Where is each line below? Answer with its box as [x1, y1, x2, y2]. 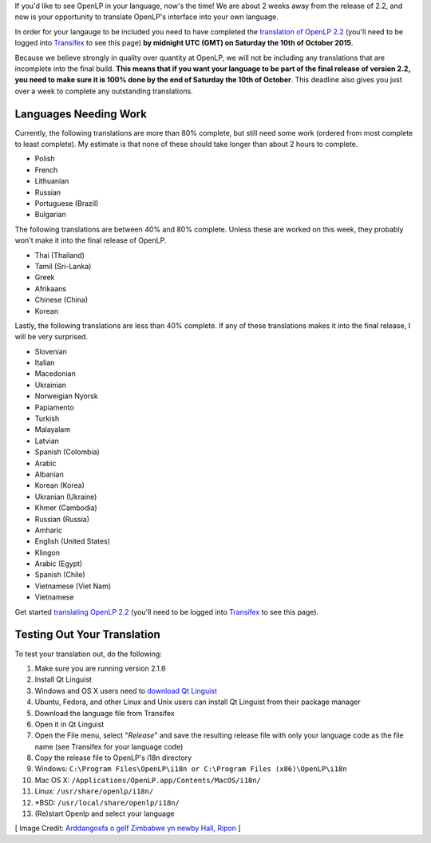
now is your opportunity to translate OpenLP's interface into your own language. [14, 12, 279, 22]
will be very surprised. [14, 332, 88, 342]
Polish [34, 154, 55, 164]
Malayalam [34, 425, 71, 434]
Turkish [34, 414, 60, 423]
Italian [34, 358, 55, 367]
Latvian [34, 436, 60, 445]
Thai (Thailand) [34, 250, 85, 259]
